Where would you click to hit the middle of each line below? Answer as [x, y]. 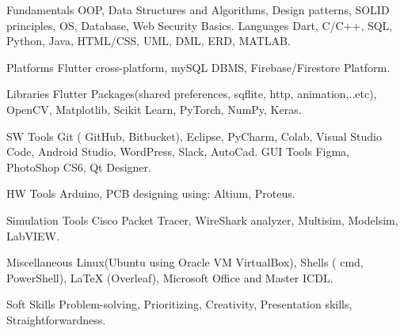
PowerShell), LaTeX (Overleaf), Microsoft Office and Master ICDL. [170, 277]
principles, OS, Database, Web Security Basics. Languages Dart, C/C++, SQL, [200, 25]
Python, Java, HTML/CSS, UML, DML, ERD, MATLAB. [149, 41]
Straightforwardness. [56, 319]
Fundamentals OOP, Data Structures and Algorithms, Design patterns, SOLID [198, 9]
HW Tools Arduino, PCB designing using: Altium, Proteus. [151, 193]
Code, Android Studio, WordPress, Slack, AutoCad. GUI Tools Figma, [178, 151]
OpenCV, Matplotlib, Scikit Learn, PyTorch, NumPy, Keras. [154, 109]
